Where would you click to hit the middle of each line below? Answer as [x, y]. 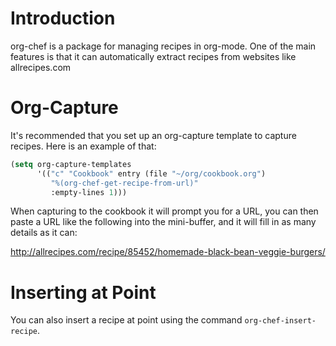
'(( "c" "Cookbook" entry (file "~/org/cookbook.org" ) [151, 173]
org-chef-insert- [280, 321]
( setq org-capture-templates [71, 164]
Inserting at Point [83, 292]
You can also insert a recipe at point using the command [126, 320]
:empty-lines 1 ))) [89, 192]
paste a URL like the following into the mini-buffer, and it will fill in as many [163, 222]
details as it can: [44, 233]
